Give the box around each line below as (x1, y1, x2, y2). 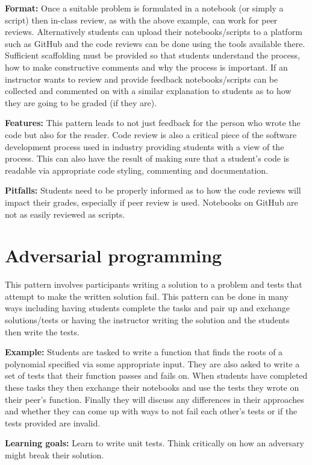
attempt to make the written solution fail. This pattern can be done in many (5, 289, 289, 302)
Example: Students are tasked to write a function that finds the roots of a (5, 346, 283, 358)
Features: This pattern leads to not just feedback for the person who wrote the (5, 116, 301, 129)
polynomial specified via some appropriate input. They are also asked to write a (5, 357, 300, 370)
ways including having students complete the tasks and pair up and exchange (5, 302, 290, 314)
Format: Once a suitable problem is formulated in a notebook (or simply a (5, 2, 284, 14)
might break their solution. (5, 448, 104, 461)
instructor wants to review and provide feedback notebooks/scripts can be (5, 72, 278, 85)
